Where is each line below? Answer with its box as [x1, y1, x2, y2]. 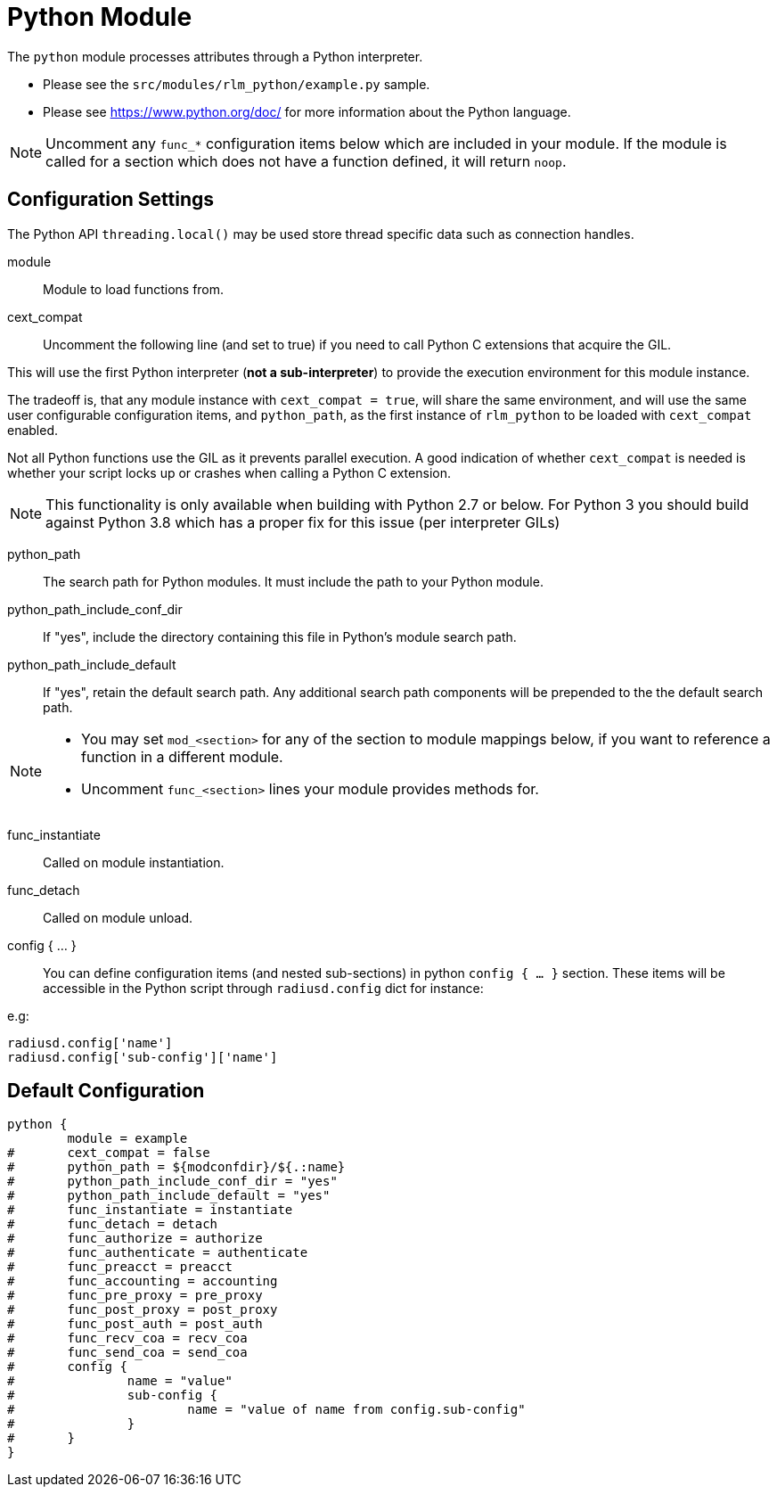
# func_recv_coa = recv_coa [7, 1331, 248, 1346]
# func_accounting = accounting [7, 1274, 278, 1289]
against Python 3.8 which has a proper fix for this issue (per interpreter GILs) [45, 513, 560, 531]
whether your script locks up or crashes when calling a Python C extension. [7, 464, 451, 480]
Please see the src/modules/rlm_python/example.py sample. [43, 76, 430, 92]
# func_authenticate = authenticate [7, 1245, 308, 1260]
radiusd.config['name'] [7, 1035, 173, 1050]
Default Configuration [7, 1079, 205, 1103]
